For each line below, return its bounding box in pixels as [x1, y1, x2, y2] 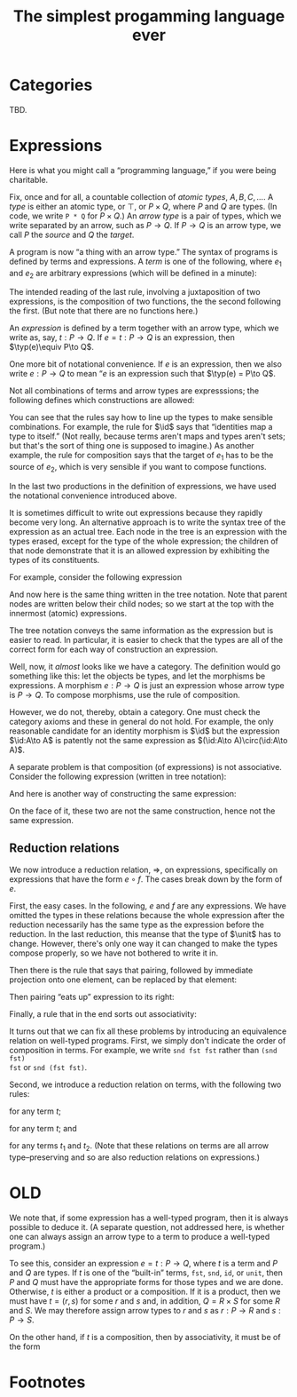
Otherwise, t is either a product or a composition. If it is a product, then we [9, 1286, 281, 1297]
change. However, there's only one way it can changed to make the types [9, 938, 277, 949]
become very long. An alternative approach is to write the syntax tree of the [9, 517, 286, 528]
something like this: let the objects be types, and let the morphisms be [9, 671, 266, 681]
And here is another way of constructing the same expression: [9, 789, 237, 799]
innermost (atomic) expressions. [9, 608, 128, 619]
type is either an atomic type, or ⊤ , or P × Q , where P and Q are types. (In [9, 201, 277, 211]
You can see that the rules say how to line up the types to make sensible [9, 412, 273, 423]
